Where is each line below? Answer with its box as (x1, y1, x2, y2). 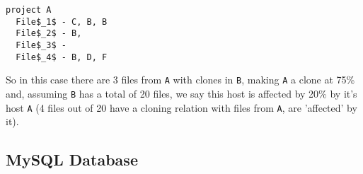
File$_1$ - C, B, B (16, 16, 108, 27)
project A (6, 5, 52, 15)
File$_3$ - (16, 40, 67, 50)
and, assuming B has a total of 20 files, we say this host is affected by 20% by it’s (6, 86, 357, 100)
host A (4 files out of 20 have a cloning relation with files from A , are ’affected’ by (6, 100, 357, 115)
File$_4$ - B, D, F (16, 52, 108, 62)
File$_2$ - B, (16, 28, 82, 39)
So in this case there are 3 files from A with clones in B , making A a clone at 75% (6, 72, 355, 87)
